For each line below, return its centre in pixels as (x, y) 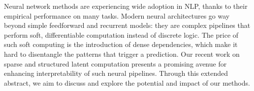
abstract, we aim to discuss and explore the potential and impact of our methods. (127, 82)
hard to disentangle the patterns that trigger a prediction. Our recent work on (122, 54)
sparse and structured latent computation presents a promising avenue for (115, 63)
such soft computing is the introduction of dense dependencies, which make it (121, 44)
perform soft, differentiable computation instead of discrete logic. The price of (121, 34)
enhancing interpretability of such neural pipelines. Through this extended (116, 73)
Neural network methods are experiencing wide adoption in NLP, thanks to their (126, 6)
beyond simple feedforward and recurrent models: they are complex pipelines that (127, 25)
